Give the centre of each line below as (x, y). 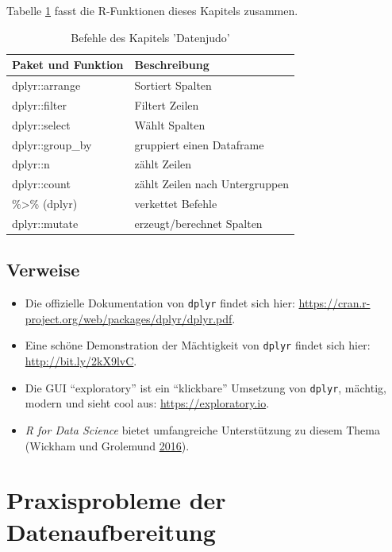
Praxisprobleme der (116, 500)
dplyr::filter (39, 104)
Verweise (43, 270)
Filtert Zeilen (167, 104)
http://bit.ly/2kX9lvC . (81, 361)
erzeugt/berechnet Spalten (198, 223)
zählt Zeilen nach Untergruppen (212, 184)
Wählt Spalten (170, 124)
